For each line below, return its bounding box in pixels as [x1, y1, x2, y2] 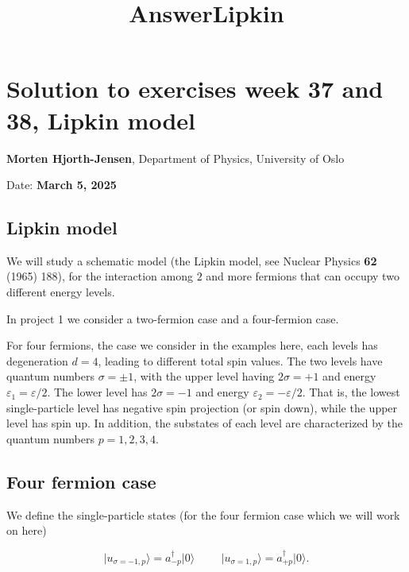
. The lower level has [47, 384, 148, 400]
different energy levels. [6, 284, 115, 300]
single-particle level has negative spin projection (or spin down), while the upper [6, 399, 398, 415]
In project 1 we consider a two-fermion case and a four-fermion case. [6, 310, 339, 327]
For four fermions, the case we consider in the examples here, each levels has [6, 337, 378, 354]
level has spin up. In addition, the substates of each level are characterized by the [6, 415, 403, 431]
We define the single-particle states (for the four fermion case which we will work [6, 506, 400, 523]
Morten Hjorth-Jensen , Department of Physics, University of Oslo [6, 149, 345, 166]
